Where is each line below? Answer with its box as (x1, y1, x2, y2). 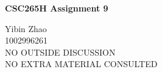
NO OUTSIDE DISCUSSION (5, 45, 116, 58)
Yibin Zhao (5, 22, 47, 34)
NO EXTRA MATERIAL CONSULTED (5, 57, 158, 70)
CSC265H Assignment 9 (5, 2, 108, 14)
